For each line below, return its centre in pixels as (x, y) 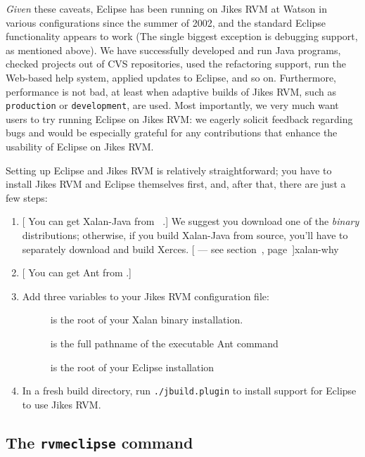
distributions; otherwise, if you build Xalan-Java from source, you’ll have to (185, 235)
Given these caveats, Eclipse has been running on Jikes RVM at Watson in (166, 8)
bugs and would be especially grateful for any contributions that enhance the (172, 133)
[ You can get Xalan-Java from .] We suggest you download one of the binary (191, 221)
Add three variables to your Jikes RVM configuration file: (146, 296)
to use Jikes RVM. (62, 404)
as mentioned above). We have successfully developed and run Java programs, (173, 50)
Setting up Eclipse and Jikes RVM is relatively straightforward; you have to (169, 170)
